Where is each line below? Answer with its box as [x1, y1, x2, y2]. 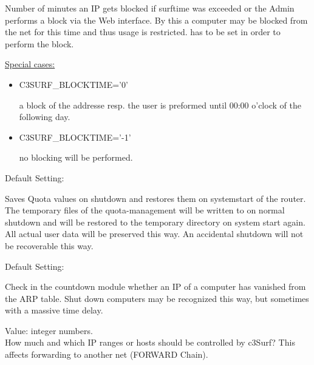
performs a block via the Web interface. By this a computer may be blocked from [5, 13, 308, 26]
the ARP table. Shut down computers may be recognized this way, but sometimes [5, 292, 309, 304]
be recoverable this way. [5, 239, 94, 252]
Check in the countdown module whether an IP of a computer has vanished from [5, 280, 306, 293]
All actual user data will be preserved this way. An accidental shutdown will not [5, 227, 304, 240]
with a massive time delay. [5, 304, 103, 316]
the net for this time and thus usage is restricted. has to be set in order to [5, 25, 281, 38]
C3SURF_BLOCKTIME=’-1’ [19, 130, 131, 143]
